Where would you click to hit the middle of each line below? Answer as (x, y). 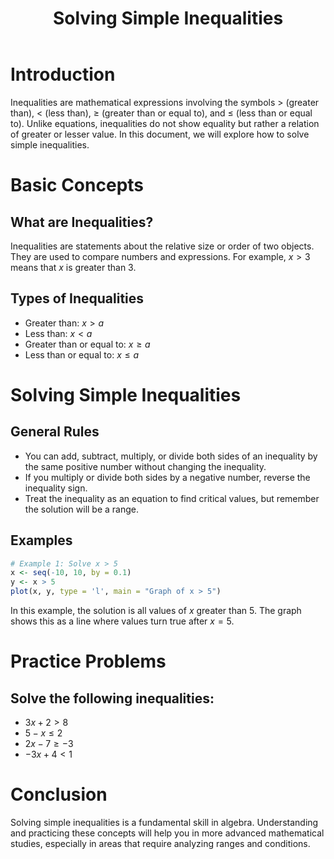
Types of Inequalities (77, 298)
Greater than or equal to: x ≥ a (87, 344)
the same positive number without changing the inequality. (145, 466)
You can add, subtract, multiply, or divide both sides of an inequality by (171, 456)
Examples (41, 540)
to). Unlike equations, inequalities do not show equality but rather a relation (165, 123)
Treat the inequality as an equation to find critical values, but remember (172, 498)
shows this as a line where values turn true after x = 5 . (122, 621)
